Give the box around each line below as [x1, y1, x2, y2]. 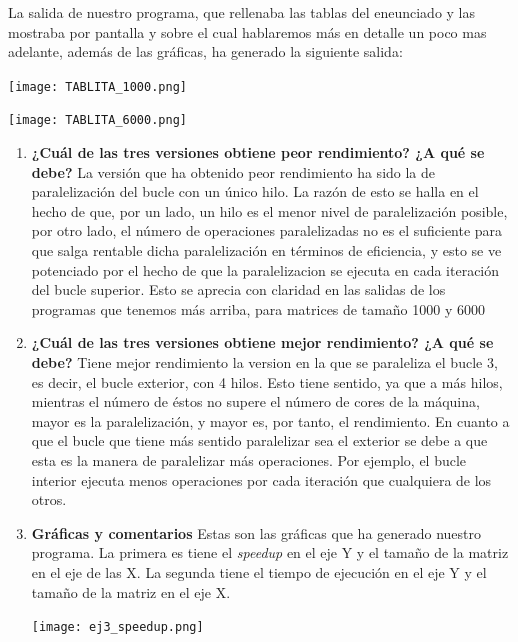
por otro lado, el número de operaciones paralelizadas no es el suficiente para [31, 220, 503, 241]
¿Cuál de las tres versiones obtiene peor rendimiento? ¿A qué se [31, 142, 485, 163]
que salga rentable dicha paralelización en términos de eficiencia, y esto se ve [31, 240, 502, 261]
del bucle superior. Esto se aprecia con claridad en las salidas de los [31, 279, 446, 300]
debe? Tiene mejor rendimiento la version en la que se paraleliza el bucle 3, [31, 352, 498, 373]
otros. [31, 489, 67, 510]
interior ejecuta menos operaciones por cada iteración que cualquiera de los [31, 469, 492, 490]
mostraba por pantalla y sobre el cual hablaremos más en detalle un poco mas [8, 21, 487, 42]
